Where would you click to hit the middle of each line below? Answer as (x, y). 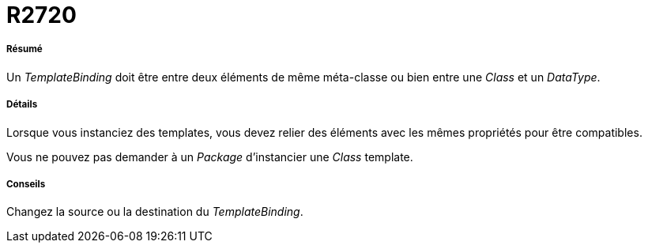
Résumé (24, 49)
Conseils (26, 184)
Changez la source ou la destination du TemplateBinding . (155, 212)
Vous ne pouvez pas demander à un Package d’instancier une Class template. (210, 157)
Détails (22, 105)
